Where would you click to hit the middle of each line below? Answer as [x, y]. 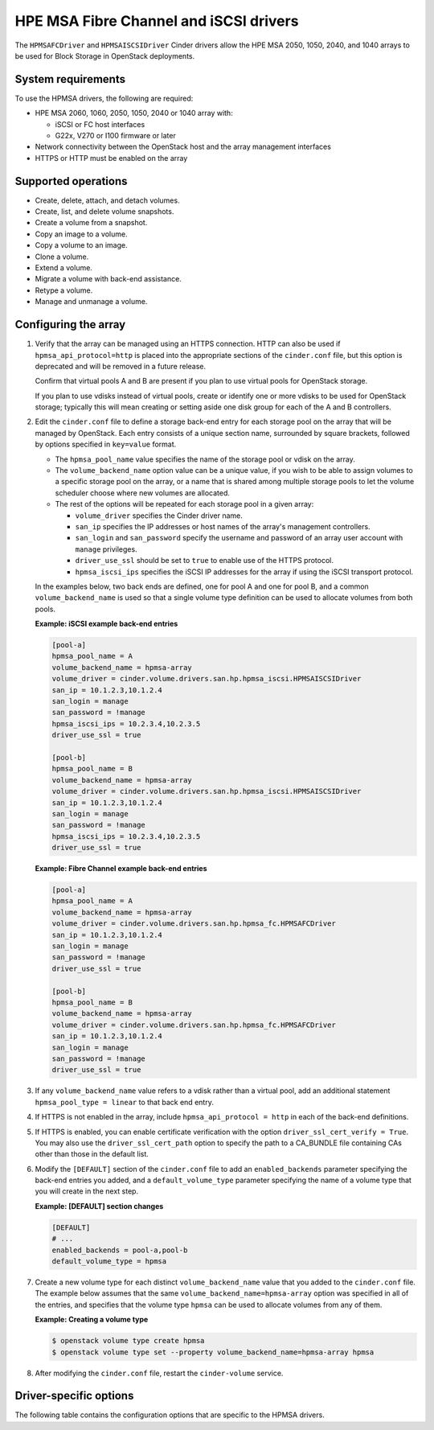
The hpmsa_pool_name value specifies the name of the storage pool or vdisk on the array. [205, 459]
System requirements [70, 79]
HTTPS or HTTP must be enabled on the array [111, 158]
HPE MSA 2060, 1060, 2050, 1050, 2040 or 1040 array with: [134, 113]
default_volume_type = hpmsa [109, 1262]
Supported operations [71, 181]
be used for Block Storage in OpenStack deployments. [105, 55]
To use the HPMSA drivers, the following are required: [104, 98]
